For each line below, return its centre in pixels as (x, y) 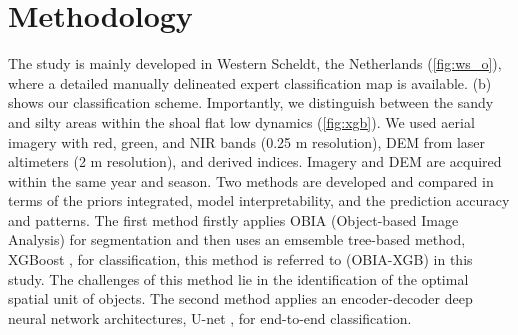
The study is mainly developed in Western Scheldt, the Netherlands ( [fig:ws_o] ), (255, 63)
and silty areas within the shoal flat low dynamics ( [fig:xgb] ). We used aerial (241, 121)
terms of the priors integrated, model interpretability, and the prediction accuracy (259, 200)
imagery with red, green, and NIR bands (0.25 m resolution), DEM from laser (247, 141)
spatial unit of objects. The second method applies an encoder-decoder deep (240, 298)
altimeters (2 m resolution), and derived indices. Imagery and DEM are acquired (255, 161)
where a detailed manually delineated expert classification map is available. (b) (250, 82)
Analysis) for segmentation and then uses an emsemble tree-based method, (237, 239)
